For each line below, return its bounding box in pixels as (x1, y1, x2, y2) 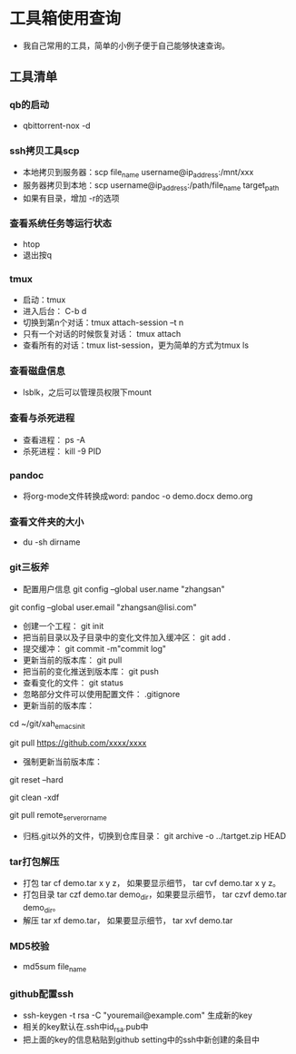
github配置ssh (9, 988, 74, 1000)
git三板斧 (9, 561, 50, 574)
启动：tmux (22, 294, 66, 305)
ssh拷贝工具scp (9, 144, 80, 157)
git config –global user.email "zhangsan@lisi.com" (9, 601, 197, 613)
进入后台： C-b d (22, 306, 87, 317)
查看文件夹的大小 (9, 515, 84, 527)
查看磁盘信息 (9, 365, 66, 378)
